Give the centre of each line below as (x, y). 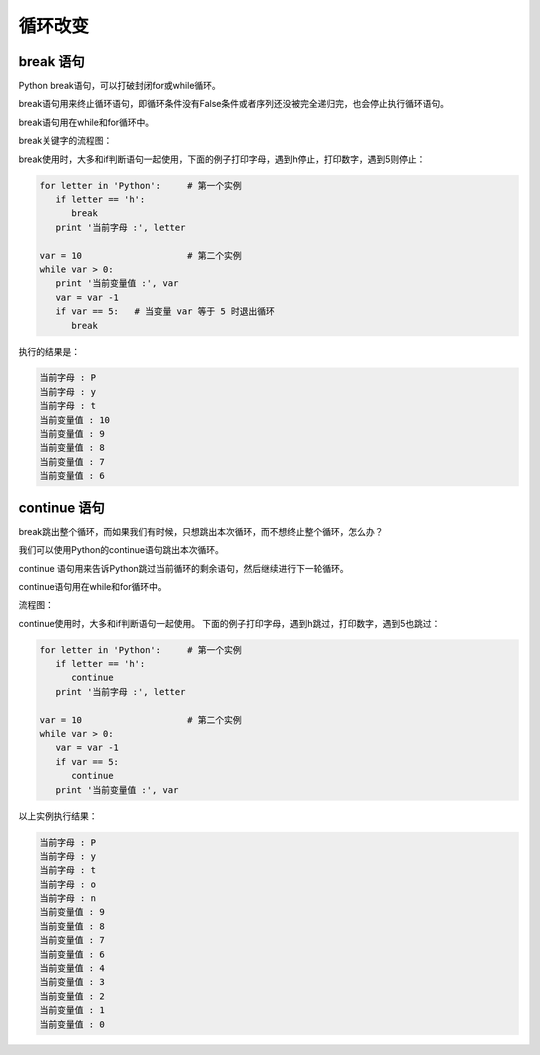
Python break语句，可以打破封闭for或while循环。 (120, 86)
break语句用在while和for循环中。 (86, 122)
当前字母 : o (68, 884)
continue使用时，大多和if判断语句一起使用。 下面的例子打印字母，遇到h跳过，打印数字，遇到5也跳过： (229, 623)
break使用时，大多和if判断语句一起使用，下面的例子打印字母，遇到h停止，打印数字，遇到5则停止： (222, 159)
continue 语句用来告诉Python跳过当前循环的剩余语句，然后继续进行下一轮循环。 (183, 568)
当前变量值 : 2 (72, 996)
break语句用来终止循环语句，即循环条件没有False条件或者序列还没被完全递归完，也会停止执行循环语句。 (234, 104)
